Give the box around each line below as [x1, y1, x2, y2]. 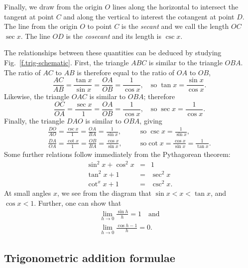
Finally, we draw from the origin [4, 1, 103, 11]
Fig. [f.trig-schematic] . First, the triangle [4, 57, 129, 67]
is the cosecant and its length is [66, 30, 161, 41]
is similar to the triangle [148, 57, 223, 67]
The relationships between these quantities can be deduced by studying [4, 47, 222, 58]
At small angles [4, 187, 51, 198]
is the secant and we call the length [121, 21, 229, 31]
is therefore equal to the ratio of [77, 67, 175, 77]
